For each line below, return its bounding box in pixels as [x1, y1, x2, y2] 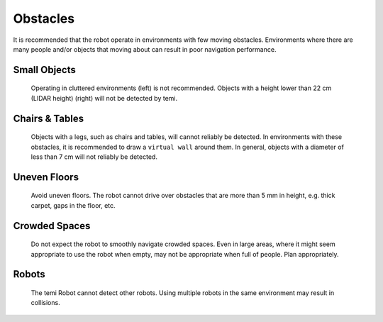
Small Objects [13, 64, 76, 76]
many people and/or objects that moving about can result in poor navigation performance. [13, 45, 277, 53]
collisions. [30, 299, 60, 307]
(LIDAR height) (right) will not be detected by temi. [30, 94, 177, 102]
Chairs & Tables [13, 112, 84, 124]
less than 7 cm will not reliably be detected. [30, 152, 157, 161]
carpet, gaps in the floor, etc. [30, 201, 116, 209]
